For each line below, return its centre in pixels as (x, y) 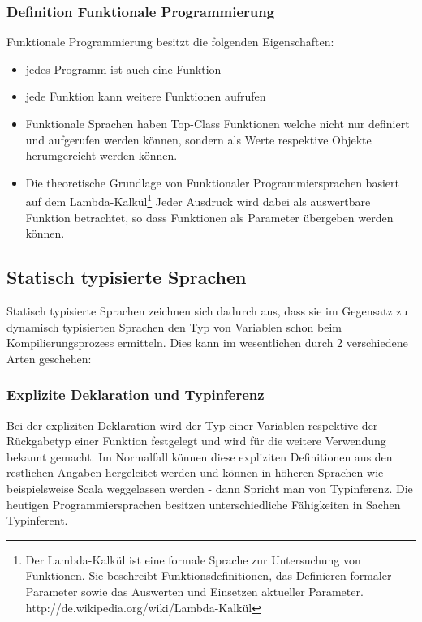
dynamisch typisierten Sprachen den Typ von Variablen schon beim (174, 326)
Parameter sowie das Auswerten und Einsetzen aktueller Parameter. (194, 591)
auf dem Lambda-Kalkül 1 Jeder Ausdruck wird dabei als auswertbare (198, 200)
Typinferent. (37, 520)
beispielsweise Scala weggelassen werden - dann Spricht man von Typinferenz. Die (210, 488)
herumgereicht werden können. (101, 155)
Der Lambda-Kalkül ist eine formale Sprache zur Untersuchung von (193, 559)
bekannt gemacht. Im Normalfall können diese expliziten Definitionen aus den (200, 456)
